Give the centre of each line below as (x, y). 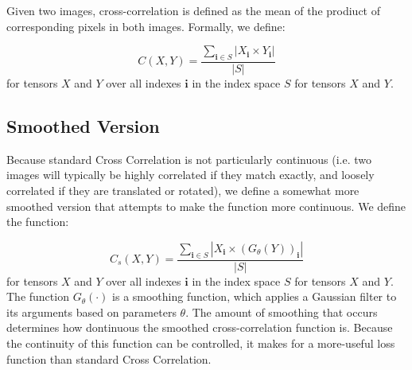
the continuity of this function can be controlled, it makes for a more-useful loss (201, 343)
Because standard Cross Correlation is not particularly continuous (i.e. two (189, 159)
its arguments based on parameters (91, 312)
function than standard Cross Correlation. (109, 358)
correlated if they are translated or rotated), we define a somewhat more (183, 190)
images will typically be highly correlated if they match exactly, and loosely (190, 175)
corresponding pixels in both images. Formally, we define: (146, 26)
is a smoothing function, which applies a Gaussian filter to (255, 296)
